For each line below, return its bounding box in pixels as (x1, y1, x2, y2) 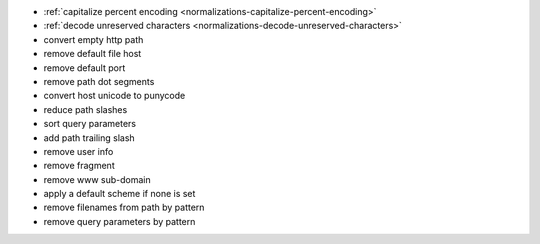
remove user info (43, 145, 114, 157)
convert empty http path (43, 33, 144, 45)
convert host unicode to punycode (43, 90, 186, 102)
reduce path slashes (43, 103, 128, 115)
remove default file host (43, 48, 142, 60)
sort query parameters (43, 118, 137, 130)
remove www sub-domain (43, 173, 152, 185)
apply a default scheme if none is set (43, 188, 196, 200)
